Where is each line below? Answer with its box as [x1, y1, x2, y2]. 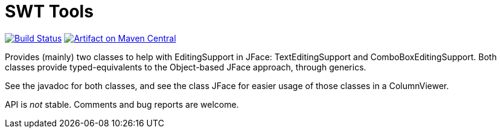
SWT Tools [5, 1, 94, 22]
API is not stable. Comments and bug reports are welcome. [5, 99, 239, 110]
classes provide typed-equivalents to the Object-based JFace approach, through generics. [5, 61, 366, 72]
